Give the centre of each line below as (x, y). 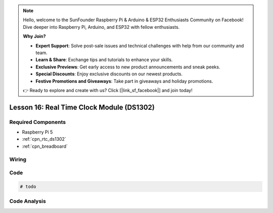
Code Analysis (28, 201)
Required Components (37, 122)
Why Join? (34, 36)
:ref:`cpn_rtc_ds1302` (44, 139)
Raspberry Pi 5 (37, 132)
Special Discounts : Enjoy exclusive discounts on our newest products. (109, 74)
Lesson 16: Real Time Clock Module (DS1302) (82, 107)
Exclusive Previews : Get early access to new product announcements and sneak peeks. (128, 67)
